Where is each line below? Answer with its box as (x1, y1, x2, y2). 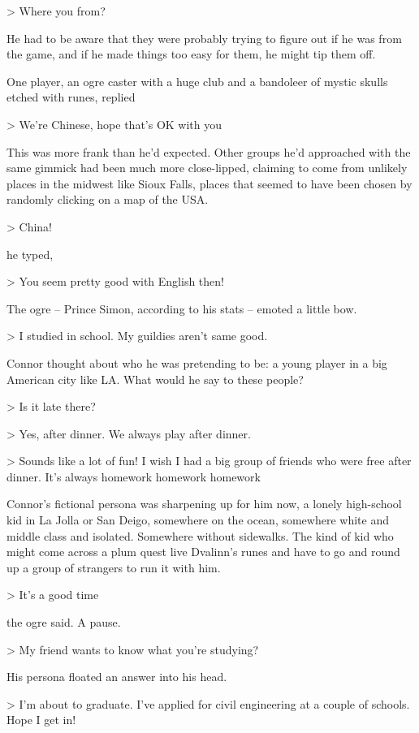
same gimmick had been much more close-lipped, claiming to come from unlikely (6, 159, 408, 176)
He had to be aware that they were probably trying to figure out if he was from (6, 29, 402, 46)
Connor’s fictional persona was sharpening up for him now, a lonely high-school (6, 495, 402, 512)
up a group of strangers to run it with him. (6, 558, 221, 576)
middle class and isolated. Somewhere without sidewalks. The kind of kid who (6, 527, 394, 544)
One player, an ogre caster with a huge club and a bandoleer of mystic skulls (6, 72, 388, 89)
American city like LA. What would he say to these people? (6, 370, 304, 387)
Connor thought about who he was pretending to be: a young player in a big (6, 354, 387, 371)
